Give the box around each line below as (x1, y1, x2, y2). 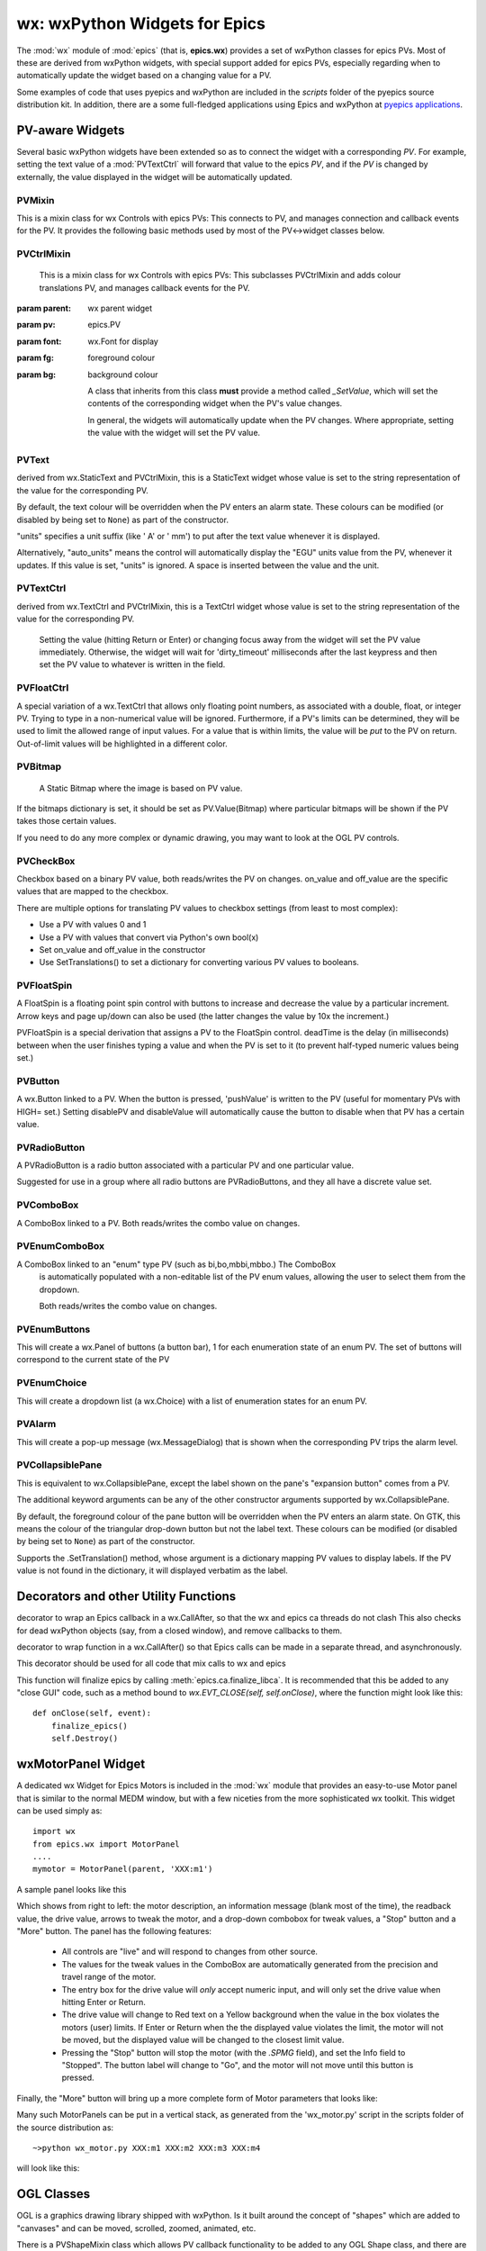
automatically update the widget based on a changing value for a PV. (16, 70, 272, 81)
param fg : (16, 352, 54, 364)
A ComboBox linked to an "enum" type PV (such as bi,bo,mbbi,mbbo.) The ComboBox (16, 1259, 337, 1270)
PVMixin (16, 194, 55, 206)
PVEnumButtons (16, 1323, 91, 1335)
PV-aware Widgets (16, 122, 125, 138)
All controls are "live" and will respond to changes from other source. (61, 1946, 319, 1957)
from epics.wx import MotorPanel (32, 1839, 180, 1849)
